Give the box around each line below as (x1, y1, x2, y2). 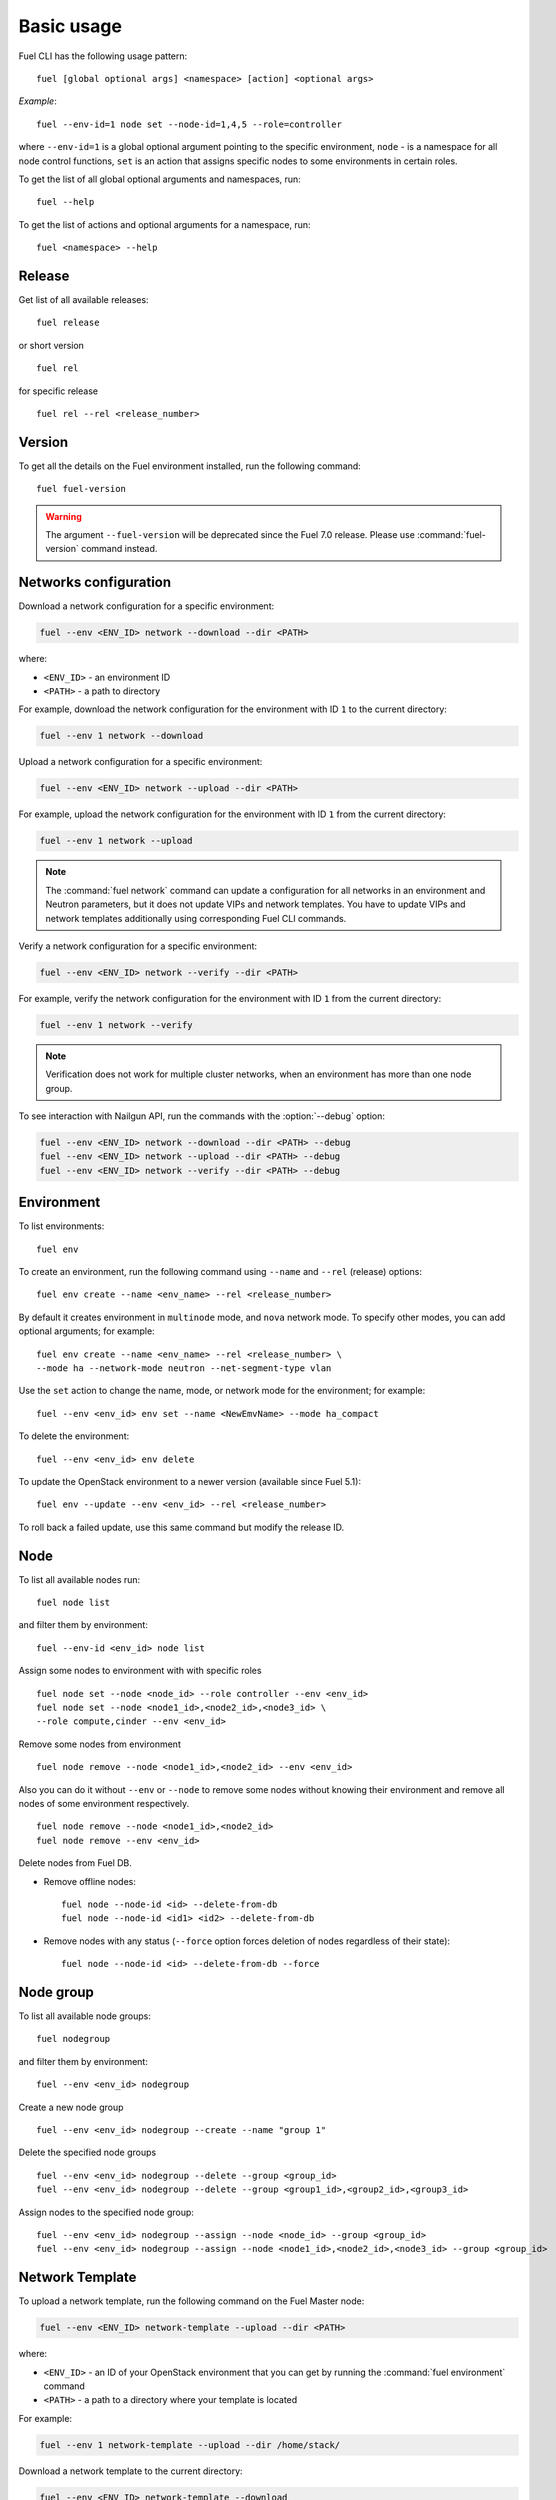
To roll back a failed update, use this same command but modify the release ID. (18, 1521, 345, 1533)
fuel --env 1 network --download (39, 730, 204, 742)
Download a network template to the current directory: (18, 2465, 244, 2477)
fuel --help (36, 196, 95, 208)
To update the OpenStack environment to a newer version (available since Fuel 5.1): (18, 1475, 362, 1487)
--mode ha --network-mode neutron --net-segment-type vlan (36, 1363, 332, 1374)
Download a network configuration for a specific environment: (18, 600, 275, 612)
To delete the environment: (18, 1430, 130, 1442)
